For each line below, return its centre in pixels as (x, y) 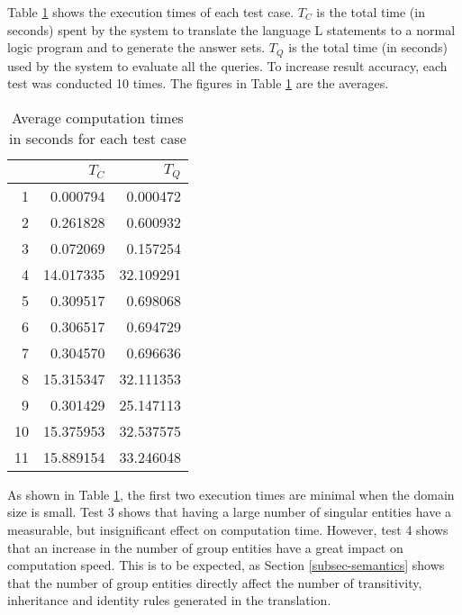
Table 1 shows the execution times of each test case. (151, 12)
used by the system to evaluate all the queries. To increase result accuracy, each (227, 65)
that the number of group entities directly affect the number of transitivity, (215, 582)
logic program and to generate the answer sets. (136, 47)
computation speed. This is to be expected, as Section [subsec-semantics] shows (226, 565)
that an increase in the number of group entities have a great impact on (205, 547)
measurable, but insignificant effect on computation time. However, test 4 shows (228, 529)
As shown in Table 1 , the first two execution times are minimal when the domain (231, 494)
